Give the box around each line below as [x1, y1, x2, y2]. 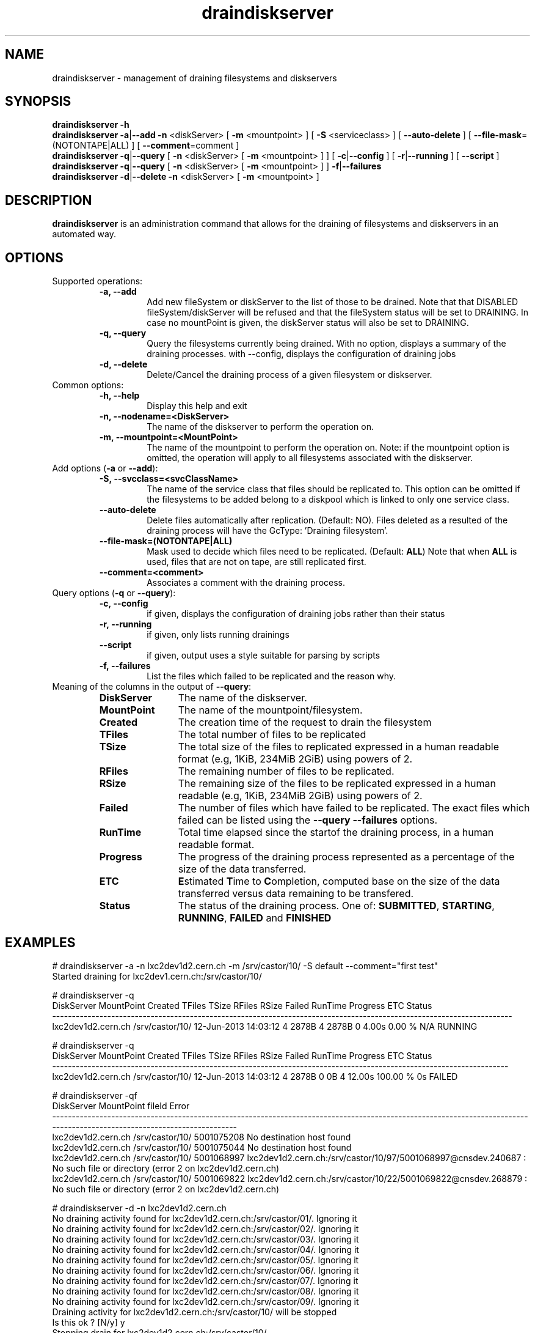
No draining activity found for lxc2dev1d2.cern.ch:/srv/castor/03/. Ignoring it [52, 1233, 359, 1244]
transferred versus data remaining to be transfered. [178, 887, 414, 900]
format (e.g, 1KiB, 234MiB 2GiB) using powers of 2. [178, 753, 413, 766]
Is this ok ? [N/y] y [52, 1316, 125, 1327]
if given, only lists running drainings [147, 629, 289, 640]
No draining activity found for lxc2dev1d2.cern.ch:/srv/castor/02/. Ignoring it [52, 1223, 359, 1234]
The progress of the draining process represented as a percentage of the [178, 851, 515, 863]
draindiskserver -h [52, 119, 129, 130]
